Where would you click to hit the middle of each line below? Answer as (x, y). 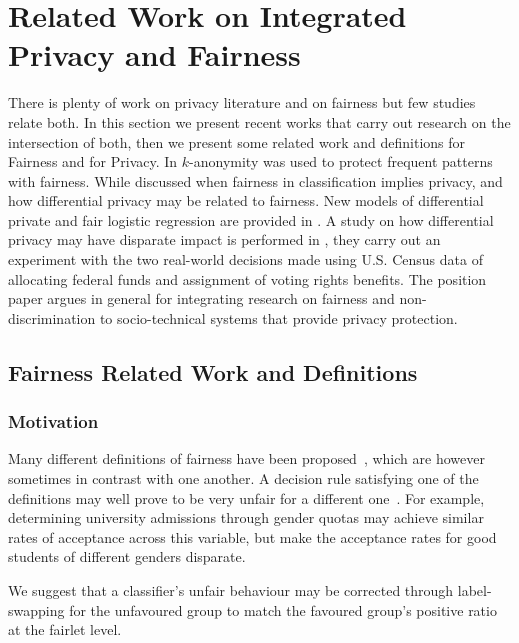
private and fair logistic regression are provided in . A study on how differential (251, 219)
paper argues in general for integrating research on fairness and (201, 298)
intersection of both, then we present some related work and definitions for (237, 141)
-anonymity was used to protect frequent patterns (341, 161)
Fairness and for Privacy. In (93, 161)
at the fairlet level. (65, 629)
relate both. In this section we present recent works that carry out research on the (259, 121)
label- (474, 590)
